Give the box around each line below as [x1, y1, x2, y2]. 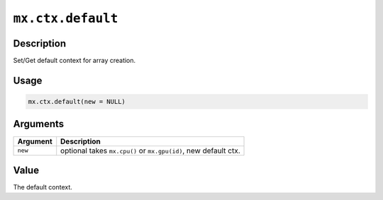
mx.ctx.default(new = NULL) [28, 98, 126, 106]
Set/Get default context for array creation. [13, 57, 136, 65]
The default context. [13, 183, 72, 192]
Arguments [13, 118, 65, 130]
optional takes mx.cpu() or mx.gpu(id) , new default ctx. [60, 146, 240, 155]
